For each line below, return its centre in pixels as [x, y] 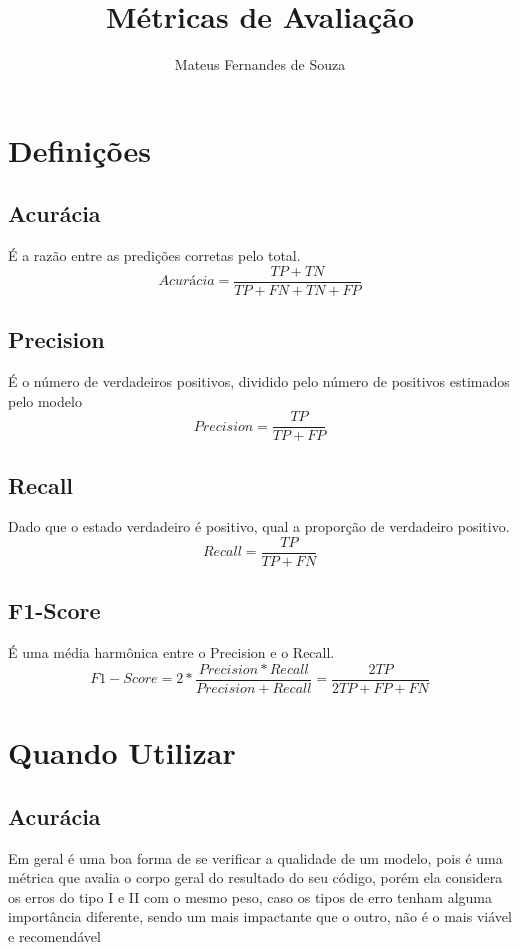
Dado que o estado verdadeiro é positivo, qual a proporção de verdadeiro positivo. [259, 526]
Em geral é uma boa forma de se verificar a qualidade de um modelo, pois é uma [255, 857]
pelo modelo [45, 400]
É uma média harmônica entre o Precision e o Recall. [171, 652]
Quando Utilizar [122, 752]
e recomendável [54, 935]
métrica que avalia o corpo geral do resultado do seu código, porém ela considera [255, 877]
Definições [79, 149]
